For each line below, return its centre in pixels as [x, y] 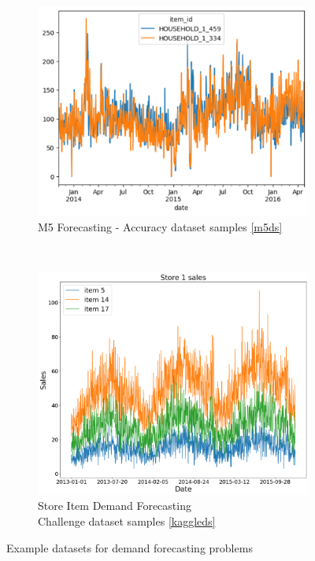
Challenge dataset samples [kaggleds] [127, 520]
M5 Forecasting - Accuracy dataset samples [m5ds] [160, 227]
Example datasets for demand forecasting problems [130, 547]
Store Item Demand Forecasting [115, 506]
